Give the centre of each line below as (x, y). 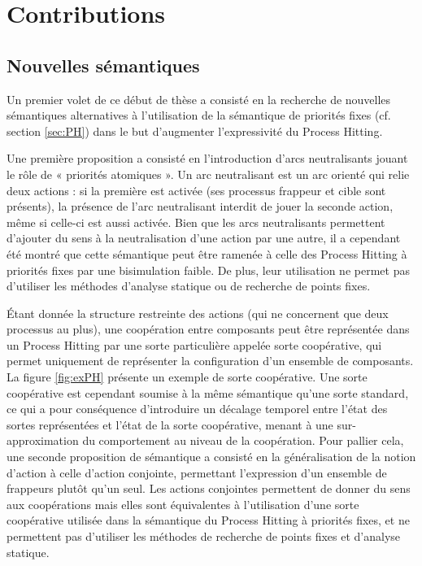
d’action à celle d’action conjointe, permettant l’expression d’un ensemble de (197, 472)
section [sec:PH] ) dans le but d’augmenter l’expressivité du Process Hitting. (195, 131)
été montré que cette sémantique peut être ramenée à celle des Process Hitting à (207, 253)
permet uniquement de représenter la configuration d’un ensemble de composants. (210, 361)
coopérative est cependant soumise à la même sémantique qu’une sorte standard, (208, 392)
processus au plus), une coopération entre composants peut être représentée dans (208, 329)
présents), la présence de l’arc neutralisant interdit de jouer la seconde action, (200, 206)
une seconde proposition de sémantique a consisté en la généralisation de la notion (211, 457)
